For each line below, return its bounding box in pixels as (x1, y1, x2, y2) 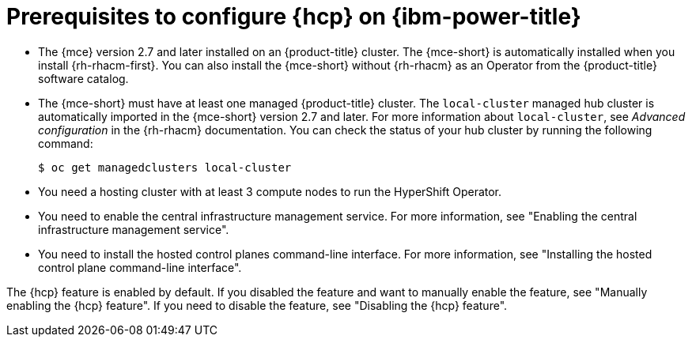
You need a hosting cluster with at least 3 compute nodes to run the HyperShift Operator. (38, 184, 502, 198)
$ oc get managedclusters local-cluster (38, 160, 292, 174)
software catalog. (38, 71, 129, 85)
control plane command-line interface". (38, 260, 242, 274)
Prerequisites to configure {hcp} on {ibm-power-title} (6, 3, 581, 30)
